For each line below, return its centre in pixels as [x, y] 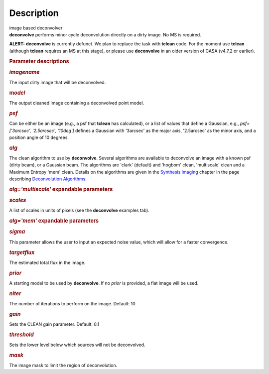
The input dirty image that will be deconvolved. [58, 83]
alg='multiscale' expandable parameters [61, 189]
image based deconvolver [36, 28]
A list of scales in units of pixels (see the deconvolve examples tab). [79, 210]
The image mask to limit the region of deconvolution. [63, 366]
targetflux [22, 252]
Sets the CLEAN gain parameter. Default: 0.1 [54, 324]
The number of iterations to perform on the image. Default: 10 [72, 303]
